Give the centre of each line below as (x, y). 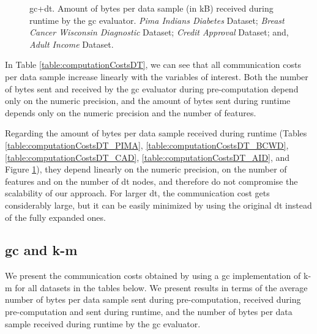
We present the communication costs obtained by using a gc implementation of (153, 276)
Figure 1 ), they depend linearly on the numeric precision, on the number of (146, 169)
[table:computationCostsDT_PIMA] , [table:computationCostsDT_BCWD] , (147, 145)
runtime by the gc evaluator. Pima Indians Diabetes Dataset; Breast (157, 20)
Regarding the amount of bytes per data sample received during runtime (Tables (156, 133)
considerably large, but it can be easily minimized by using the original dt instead (158, 205)
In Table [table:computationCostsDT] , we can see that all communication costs (153, 65)
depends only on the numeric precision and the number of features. (131, 112)
